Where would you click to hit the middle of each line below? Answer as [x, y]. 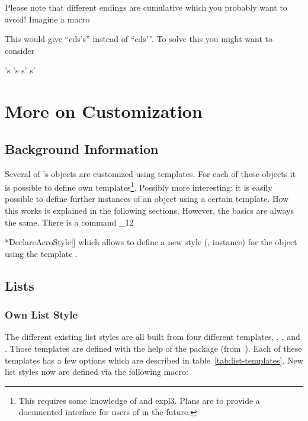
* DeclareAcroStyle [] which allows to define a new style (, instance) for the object [151, 242]
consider [20, 50]
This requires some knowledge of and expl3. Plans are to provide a [139, 400]
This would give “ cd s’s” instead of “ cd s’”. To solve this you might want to [139, 39]
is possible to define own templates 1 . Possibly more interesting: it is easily [139, 186]
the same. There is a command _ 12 [69, 222]
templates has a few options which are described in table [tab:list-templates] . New [154, 360]
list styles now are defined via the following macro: [97, 372]
